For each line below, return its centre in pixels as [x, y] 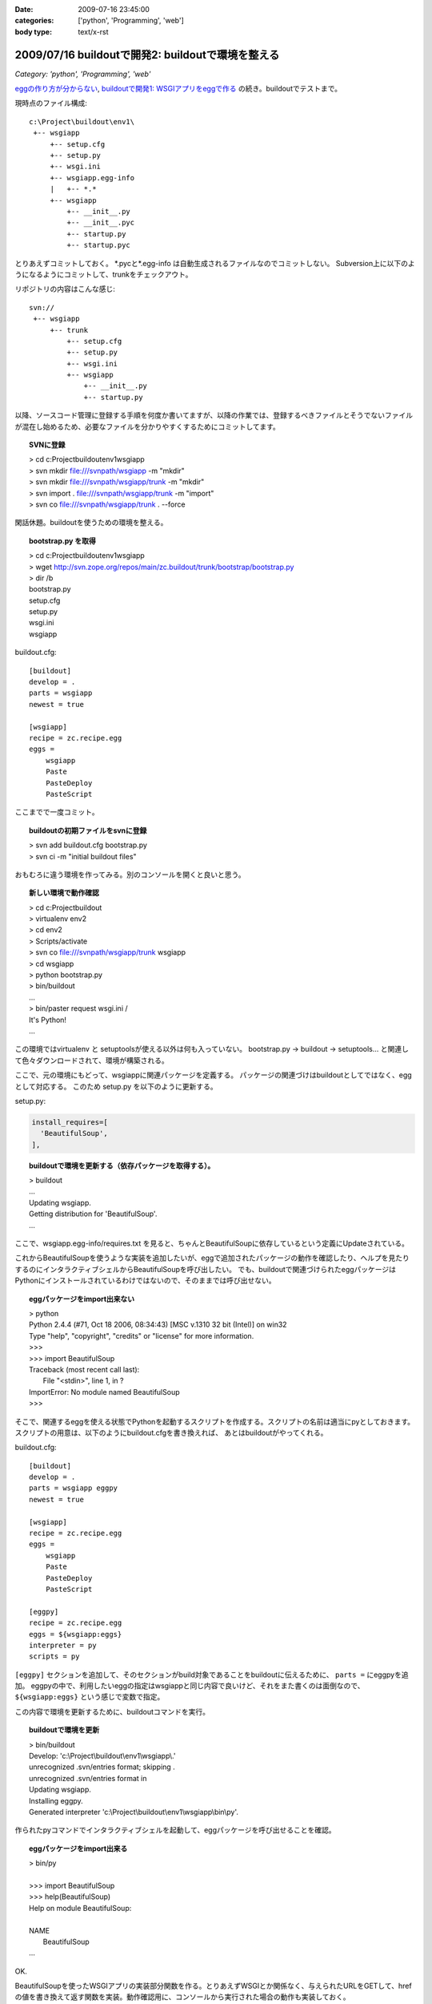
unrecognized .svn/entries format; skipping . [102, 1767]
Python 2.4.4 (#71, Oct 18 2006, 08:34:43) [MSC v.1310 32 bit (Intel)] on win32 [158, 1325]
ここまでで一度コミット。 [57, 812]
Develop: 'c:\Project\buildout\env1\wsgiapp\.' [102, 1756]
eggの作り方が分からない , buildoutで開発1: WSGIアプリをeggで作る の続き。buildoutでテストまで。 [178, 89]
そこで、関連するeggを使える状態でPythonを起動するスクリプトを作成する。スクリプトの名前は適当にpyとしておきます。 [215, 1421]
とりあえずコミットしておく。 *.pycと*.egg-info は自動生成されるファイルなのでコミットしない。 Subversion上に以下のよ [215, 263]
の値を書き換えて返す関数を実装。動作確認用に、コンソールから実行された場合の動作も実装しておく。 [183, 1997]
